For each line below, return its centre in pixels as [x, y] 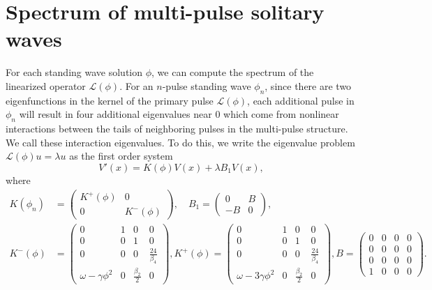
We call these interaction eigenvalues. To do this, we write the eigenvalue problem [180, 142]
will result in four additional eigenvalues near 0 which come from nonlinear [179, 114]
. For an [136, 85]
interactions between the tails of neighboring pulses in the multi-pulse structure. [177, 129]
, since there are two [308, 85]
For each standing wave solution [74, 72]
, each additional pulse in [301, 100]
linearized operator [46, 85]
